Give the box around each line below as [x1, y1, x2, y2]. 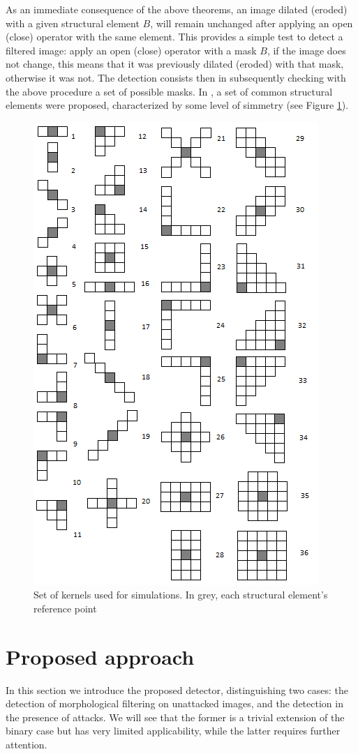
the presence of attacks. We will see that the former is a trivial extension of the [6, 709, 345, 724]
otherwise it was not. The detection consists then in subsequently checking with [6, 70, 346, 84]
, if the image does [267, 43, 346, 57]
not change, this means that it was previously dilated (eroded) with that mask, [6, 56, 344, 71]
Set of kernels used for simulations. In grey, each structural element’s [33, 587, 328, 602]
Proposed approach [6, 642, 195, 670]
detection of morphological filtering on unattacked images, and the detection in [6, 696, 343, 711]
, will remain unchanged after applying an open [150, 15, 353, 30]
